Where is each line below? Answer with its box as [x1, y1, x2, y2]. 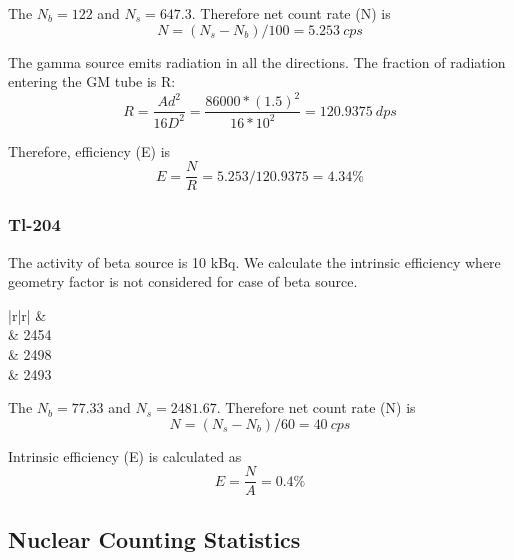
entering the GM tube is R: [8, 71, 176, 92]
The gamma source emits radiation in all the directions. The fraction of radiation [8, 51, 506, 72]
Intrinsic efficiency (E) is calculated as [8, 445, 242, 466]
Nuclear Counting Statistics [8, 523, 301, 554]
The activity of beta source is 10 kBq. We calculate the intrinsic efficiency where [8, 251, 501, 272]
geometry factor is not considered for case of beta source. [8, 271, 358, 292]
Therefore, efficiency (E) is [8, 140, 171, 161]
